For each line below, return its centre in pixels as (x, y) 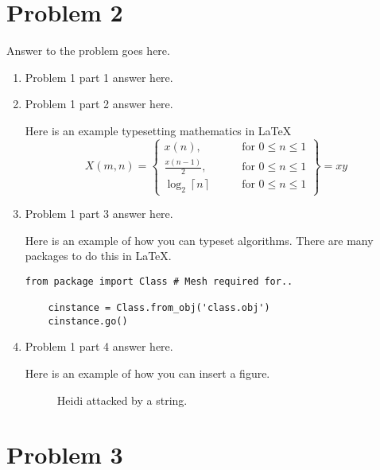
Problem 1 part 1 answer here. (99, 77)
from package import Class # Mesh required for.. (159, 281)
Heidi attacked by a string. (122, 400)
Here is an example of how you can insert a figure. (147, 373)
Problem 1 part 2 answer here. (99, 104)
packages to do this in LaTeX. (98, 256)
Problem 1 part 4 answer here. (99, 346)
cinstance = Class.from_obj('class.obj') (159, 308)
